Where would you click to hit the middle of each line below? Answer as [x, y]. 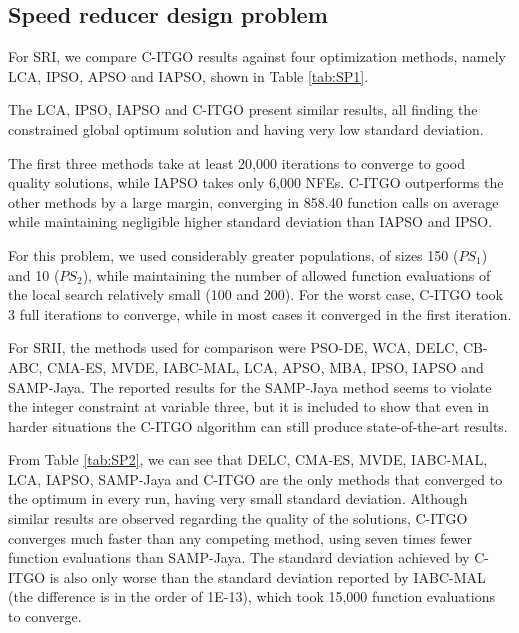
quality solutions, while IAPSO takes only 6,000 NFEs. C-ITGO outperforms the [256, 182]
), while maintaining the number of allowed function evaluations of [286, 274]
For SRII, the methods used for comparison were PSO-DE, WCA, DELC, [233, 347]
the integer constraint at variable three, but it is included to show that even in [249, 406]
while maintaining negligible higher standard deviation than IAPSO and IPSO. [250, 221]
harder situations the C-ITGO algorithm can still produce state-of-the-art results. [258, 425]
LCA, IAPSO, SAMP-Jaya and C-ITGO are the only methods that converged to [255, 478]
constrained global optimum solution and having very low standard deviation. [246, 128]
